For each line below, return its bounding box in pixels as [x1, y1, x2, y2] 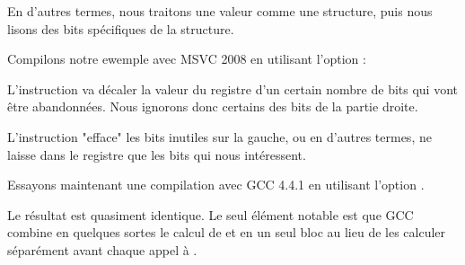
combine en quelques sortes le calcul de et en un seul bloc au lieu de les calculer [7, 223, 446, 242]
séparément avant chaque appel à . [7, 240, 197, 259]
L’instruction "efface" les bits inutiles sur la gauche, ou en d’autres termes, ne [7, 127, 432, 146]
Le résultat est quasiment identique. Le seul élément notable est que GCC [7, 205, 414, 224]
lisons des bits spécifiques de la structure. [7, 19, 234, 38]
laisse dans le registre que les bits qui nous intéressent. [7, 145, 306, 163]
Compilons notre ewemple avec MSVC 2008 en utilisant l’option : [7, 49, 366, 68]
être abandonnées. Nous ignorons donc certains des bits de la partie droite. [7, 97, 418, 116]
